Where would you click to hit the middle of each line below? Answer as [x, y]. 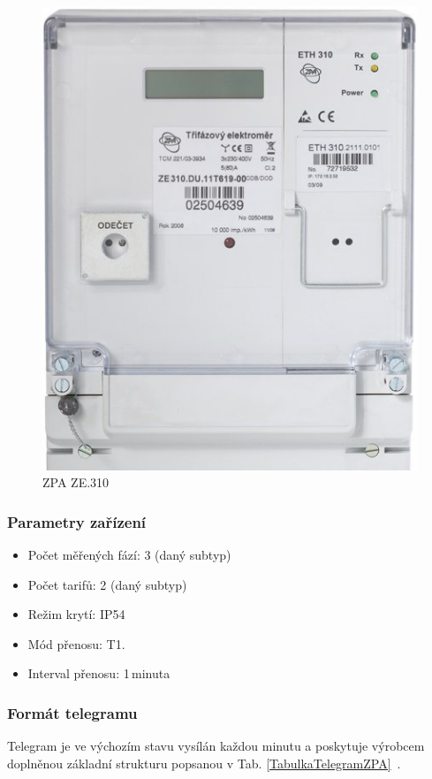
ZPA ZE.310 [76, 482]
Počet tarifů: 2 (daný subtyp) [107, 584]
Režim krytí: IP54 [76, 614]
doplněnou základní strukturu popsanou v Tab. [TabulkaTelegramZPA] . [204, 763]
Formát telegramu [72, 712]
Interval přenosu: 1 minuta [99, 673]
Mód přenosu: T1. [76, 643]
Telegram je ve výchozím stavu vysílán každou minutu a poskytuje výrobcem [216, 746]
